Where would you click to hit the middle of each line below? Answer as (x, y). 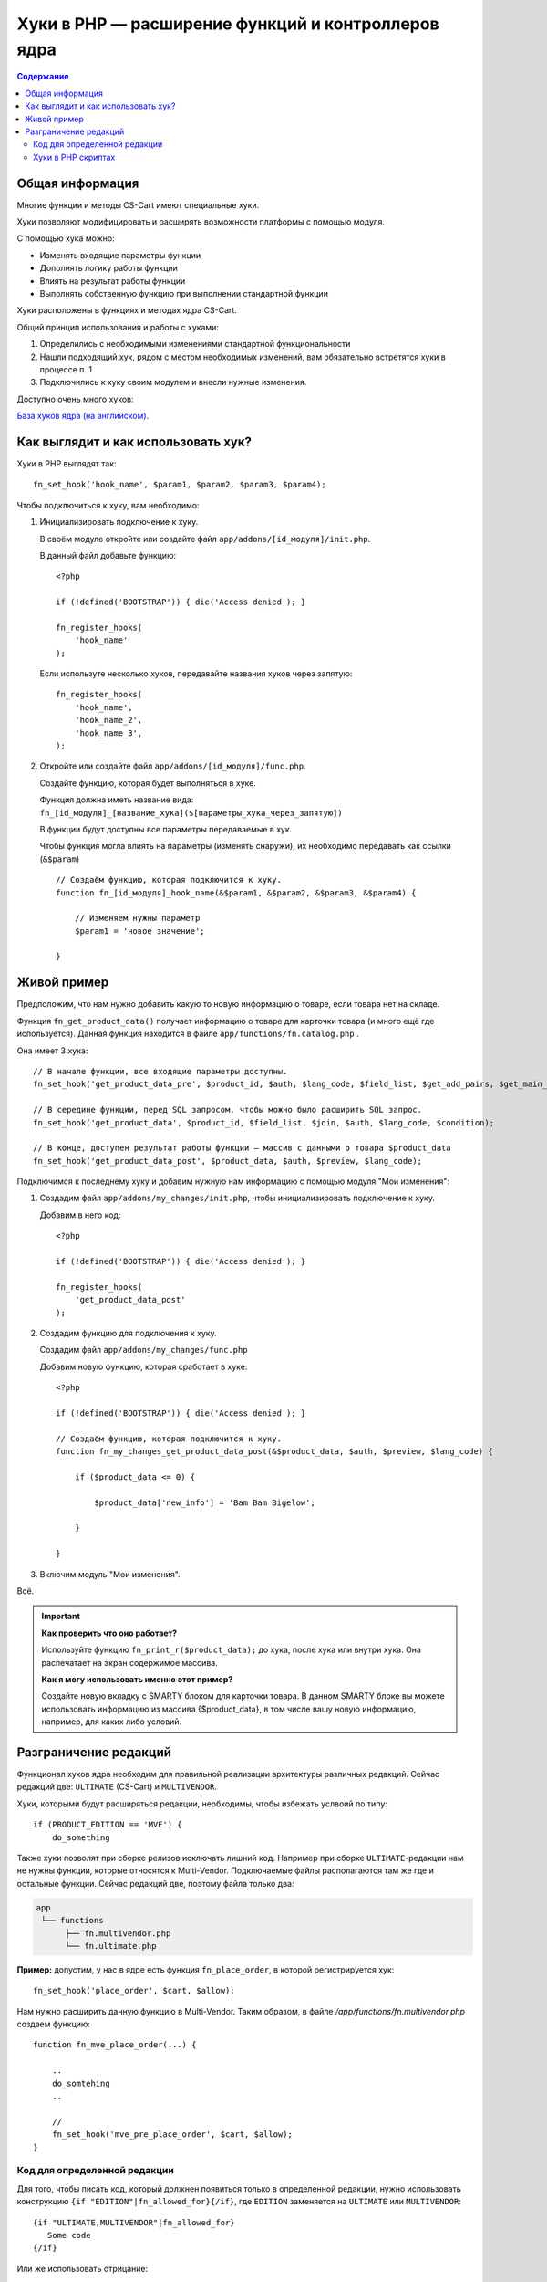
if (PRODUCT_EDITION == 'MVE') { (108, 1825)
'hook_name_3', (108, 733)
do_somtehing (81, 2083)
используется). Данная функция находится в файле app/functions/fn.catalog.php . (188, 1034)
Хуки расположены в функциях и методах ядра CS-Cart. (127, 310)
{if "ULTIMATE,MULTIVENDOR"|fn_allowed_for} (134, 2222)
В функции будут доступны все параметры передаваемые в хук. (166, 829)
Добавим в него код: (80, 1215)
